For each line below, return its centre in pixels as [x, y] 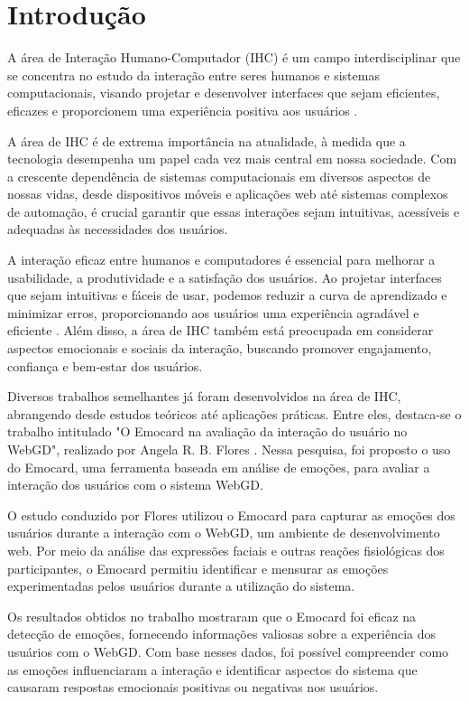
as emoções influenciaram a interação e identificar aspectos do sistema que [212, 669]
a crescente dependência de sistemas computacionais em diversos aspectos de [219, 176]
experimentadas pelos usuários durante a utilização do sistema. [181, 586]
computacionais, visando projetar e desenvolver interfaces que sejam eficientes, [224, 93]
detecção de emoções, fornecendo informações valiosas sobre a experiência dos [221, 634]
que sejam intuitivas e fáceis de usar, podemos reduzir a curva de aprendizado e [227, 295]
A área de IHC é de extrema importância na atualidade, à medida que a [207, 140]
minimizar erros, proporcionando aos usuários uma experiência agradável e [213, 312]
